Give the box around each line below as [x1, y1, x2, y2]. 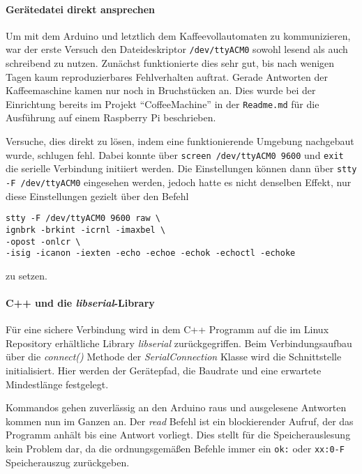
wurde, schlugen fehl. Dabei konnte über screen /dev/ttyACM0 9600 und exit [6, 147, 344, 162]
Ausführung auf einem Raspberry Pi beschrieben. [6, 110, 216, 125]
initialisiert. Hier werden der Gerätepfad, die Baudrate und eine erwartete [6, 363, 322, 378]
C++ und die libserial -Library [6, 296, 155, 310]
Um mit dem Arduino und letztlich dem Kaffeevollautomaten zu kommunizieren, [6, 28, 351, 43]
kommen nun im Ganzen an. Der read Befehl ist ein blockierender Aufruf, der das [6, 413, 354, 428]
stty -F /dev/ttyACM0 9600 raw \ [6, 213, 160, 224]
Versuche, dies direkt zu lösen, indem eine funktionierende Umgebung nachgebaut [6, 134, 354, 148]
